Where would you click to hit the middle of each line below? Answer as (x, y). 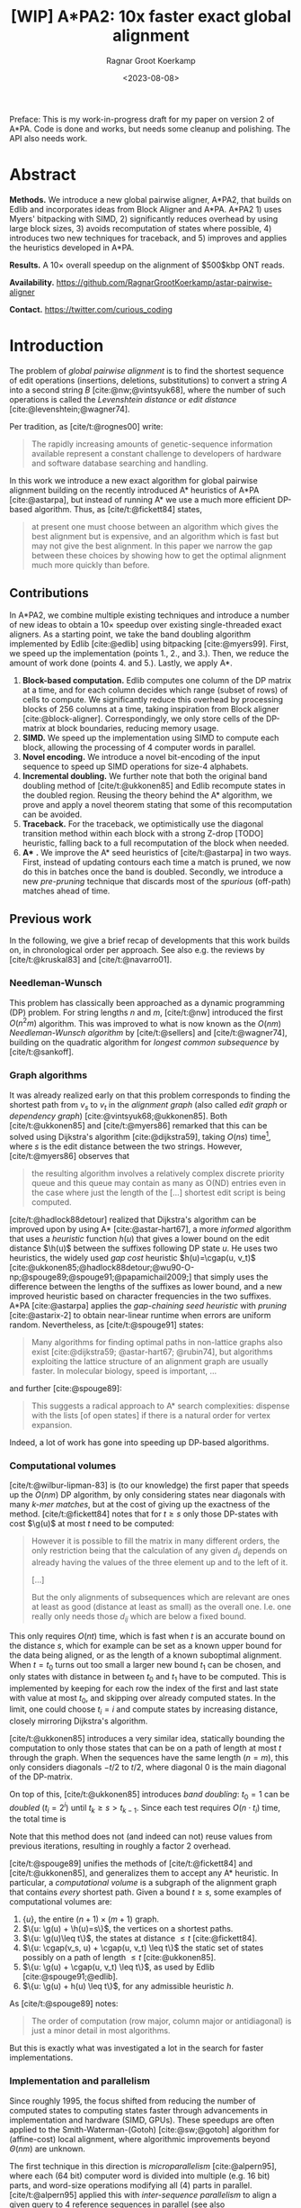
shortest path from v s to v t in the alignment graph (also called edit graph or (148, 1105)
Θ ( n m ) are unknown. (47, 2149)
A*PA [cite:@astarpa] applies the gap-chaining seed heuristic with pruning (148, 1306)
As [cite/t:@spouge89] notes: (64, 2004)
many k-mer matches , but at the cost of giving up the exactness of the (140, 1505)
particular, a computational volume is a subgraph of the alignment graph (143, 1883)
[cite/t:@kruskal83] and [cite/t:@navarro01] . (91, 960)
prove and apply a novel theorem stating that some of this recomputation (157, 804)
